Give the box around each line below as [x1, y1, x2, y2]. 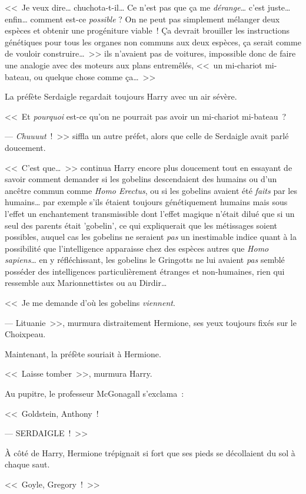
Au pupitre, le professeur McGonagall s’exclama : [5, 387, 184, 400]
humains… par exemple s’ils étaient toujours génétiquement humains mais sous [5, 196, 288, 208]
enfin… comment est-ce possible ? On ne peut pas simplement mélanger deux [5, 12, 280, 25]
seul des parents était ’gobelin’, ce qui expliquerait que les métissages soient [5, 219, 278, 231]
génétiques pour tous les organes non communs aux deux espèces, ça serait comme [5, 35, 301, 48]
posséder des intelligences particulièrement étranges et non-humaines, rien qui [5, 265, 285, 277]
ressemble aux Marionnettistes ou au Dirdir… [5, 276, 167, 289]
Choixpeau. [5, 328, 46, 340]
